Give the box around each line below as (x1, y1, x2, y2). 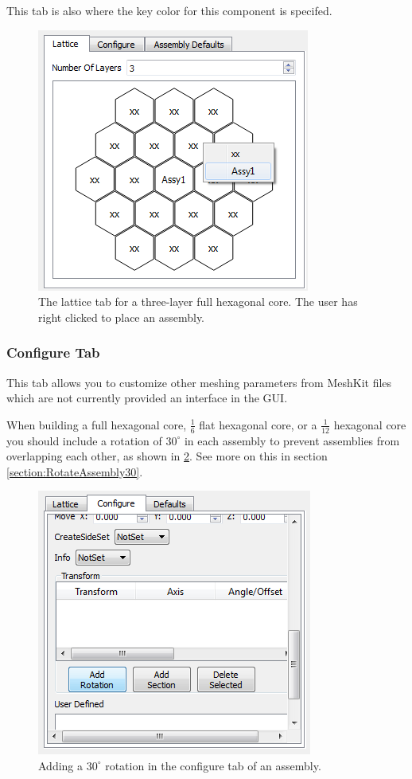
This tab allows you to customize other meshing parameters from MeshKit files (6, 374, 392, 390)
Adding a (38, 757, 84, 773)
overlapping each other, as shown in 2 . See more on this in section (6, 448, 328, 464)
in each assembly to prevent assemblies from (184, 432, 400, 448)
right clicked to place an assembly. (38, 308, 205, 325)
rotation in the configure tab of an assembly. (105, 757, 321, 773)
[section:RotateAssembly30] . (6, 463, 143, 480)
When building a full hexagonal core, (6, 416, 187, 433)
